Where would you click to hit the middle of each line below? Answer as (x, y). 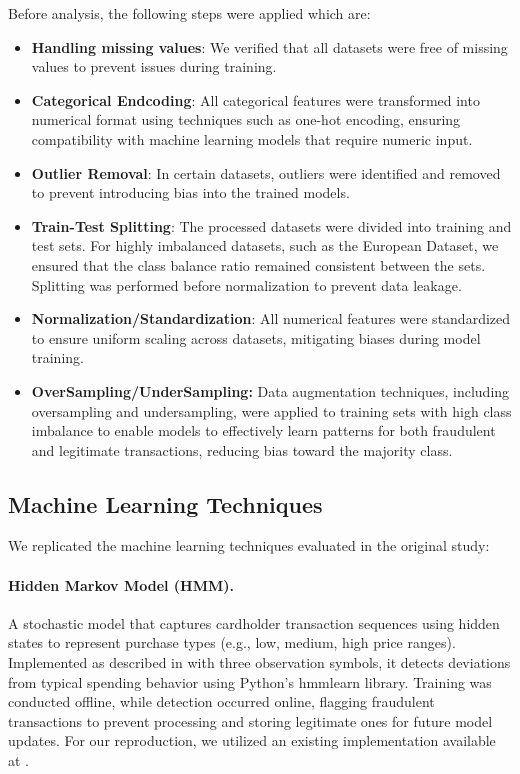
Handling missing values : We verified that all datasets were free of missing (269, 46)
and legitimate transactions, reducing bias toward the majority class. (242, 449)
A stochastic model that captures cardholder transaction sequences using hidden (254, 622)
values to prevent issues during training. (154, 66)
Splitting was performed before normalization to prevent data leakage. (246, 284)
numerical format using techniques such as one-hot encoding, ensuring (246, 119)
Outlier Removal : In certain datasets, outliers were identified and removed (266, 172)
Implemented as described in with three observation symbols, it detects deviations (259, 662)
